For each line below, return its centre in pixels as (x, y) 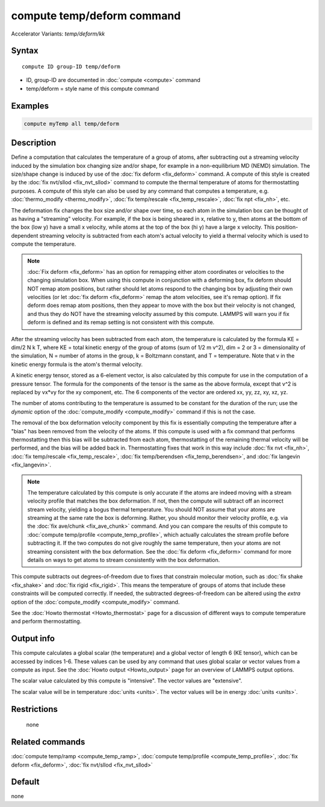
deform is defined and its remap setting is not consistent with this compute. (121, 323)
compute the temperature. (44, 244)
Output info (33, 639)
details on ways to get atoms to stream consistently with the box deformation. (124, 560)
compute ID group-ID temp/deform (71, 66)
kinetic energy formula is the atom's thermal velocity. (77, 364)
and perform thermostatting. (46, 621)
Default (25, 782)
